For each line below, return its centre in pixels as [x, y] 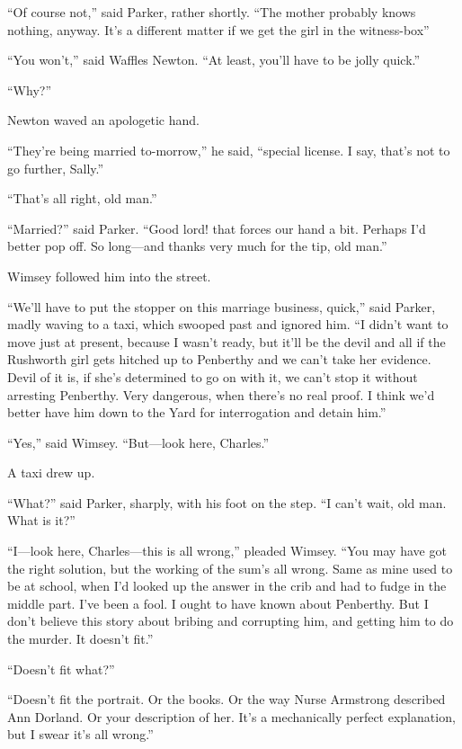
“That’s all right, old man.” [82, 198]
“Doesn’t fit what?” [61, 669]
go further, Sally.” [56, 168]
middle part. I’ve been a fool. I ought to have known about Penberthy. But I [218, 603]
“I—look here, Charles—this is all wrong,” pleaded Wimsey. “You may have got [227, 551]
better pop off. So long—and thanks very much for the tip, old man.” [197, 246]
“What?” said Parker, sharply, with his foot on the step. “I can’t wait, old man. [227, 502]
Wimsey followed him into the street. [109, 276]
